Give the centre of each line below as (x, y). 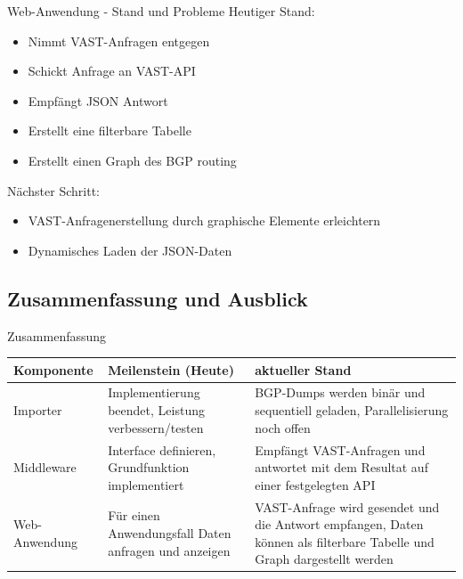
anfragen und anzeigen (169, 550)
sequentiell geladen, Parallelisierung (352, 410)
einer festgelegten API (315, 484)
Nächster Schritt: (53, 190)
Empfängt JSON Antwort (98, 100)
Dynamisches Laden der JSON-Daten (130, 250)
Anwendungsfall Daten (170, 532)
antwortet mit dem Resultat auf (341, 467)
